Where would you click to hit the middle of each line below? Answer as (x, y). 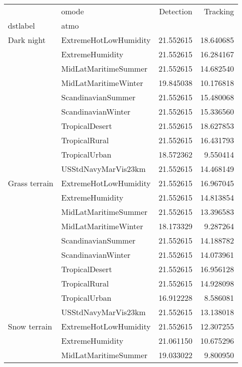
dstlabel (21, 25)
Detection (176, 11)
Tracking (219, 11)
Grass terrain (31, 183)
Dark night (27, 40)
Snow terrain (30, 326)
